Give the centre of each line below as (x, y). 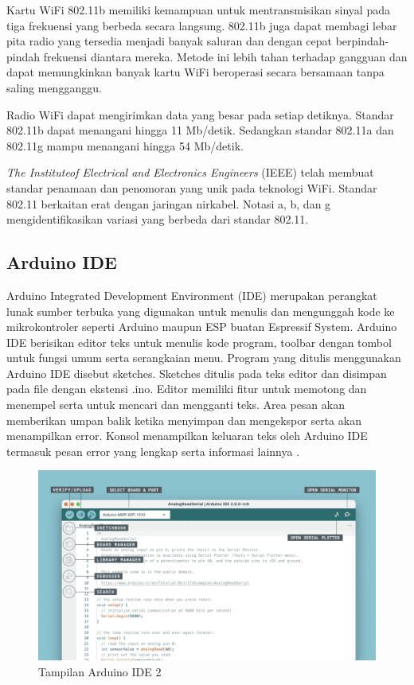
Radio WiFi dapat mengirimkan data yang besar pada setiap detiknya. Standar (200, 114)
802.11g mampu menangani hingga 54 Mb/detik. (125, 145)
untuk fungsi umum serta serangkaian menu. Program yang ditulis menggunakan (204, 358)
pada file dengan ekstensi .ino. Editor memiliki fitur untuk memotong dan (187, 389)
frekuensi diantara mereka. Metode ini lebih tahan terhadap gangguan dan (225, 56)
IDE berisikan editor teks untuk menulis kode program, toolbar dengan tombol (199, 342)
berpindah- (362, 41)
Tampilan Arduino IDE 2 (100, 671)
